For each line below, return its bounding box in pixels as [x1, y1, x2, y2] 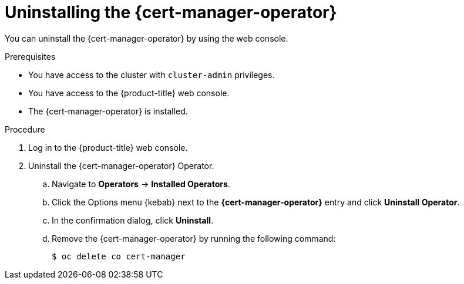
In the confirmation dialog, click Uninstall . [52, 215, 214, 225]
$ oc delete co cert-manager [52, 251, 186, 261]
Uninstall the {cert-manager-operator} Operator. [28, 160, 214, 171]
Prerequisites [5, 51, 56, 62]
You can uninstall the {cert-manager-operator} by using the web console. [5, 33, 288, 43]
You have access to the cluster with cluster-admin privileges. [28, 69, 275, 80]
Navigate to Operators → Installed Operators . [52, 178, 230, 189]
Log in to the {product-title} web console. [28, 142, 188, 153]
